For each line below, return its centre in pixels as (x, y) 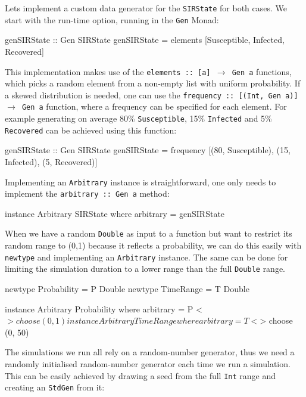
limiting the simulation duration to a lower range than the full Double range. (145, 269)
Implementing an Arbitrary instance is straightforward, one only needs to (140, 182)
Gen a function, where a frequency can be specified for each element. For (154, 106)
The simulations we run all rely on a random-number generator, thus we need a (150, 352)
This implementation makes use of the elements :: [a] (108, 71)
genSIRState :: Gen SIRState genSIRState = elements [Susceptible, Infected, (145, 40)
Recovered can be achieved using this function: (91, 130)
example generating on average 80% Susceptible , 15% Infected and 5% (138, 118)
